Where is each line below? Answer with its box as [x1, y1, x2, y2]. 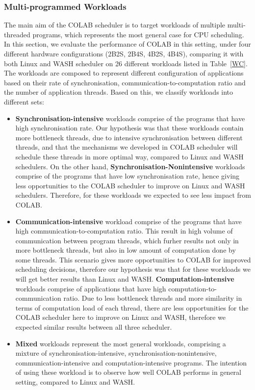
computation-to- [168, 283, 217, 293]
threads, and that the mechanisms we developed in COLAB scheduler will [15, 142, 238, 152]
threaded [4, 29, 30, 39]
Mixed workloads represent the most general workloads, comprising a [15, 338, 226, 348]
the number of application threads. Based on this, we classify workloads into [4, 87, 233, 97]
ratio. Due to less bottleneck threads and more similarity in [63, 293, 242, 303]
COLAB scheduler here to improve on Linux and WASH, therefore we [15, 312, 226, 322]
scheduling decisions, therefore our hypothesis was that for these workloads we [15, 264, 251, 274]
